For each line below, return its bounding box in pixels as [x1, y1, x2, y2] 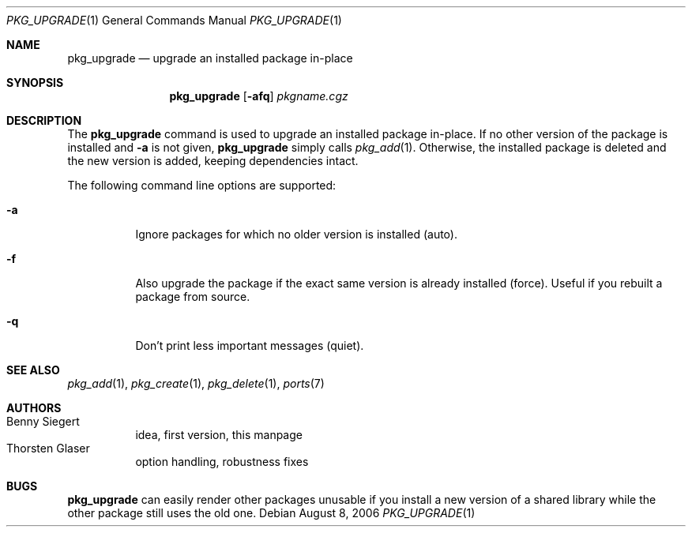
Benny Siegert [6, 415, 80, 428]
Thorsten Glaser [6, 441, 90, 455]
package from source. [135, 290, 250, 303]
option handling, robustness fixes [135, 455, 309, 468]
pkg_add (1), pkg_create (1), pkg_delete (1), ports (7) [67, 377, 325, 390]
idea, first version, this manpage [135, 428, 303, 441]
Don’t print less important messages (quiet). [135, 339, 364, 352]
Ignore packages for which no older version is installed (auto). [135, 227, 457, 241]
